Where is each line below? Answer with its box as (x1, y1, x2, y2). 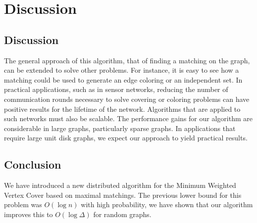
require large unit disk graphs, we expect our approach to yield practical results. (4, 133, 248, 143)
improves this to (4, 209, 53, 219)
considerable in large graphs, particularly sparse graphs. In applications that (4, 123, 236, 133)
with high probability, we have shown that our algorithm (81, 199, 253, 210)
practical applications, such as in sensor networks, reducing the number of (4, 84, 228, 94)
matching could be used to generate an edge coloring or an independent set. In (4, 74, 243, 85)
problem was (4, 199, 42, 210)
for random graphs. (93, 209, 152, 219)
